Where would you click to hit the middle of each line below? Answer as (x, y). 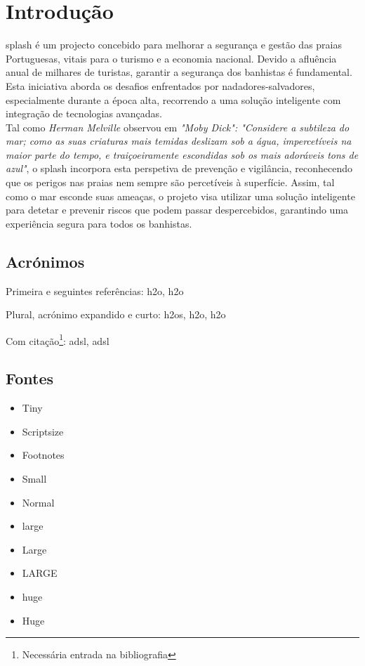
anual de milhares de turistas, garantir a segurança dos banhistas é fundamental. (179, 72)
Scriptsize (43, 431)
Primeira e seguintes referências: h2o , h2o (95, 290)
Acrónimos (45, 261)
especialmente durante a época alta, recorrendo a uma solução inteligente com (173, 99)
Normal (38, 502)
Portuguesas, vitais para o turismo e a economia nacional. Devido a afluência (171, 58)
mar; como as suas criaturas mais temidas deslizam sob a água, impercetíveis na (179, 141)
